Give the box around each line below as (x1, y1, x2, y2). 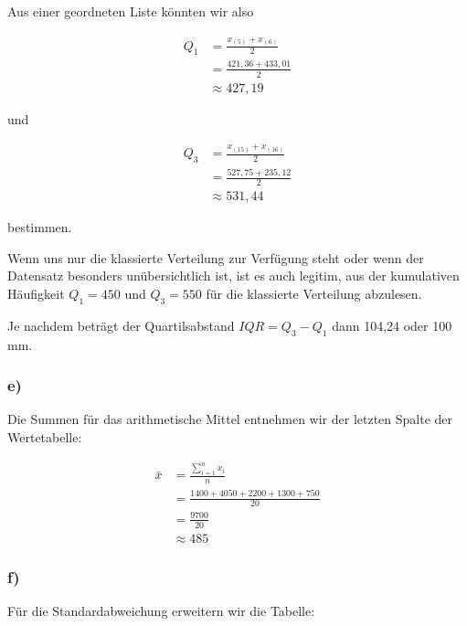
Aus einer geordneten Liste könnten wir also (7, 2, 254, 20)
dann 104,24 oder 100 (332, 315, 452, 334)
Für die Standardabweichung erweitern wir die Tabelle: (7, 601, 315, 621)
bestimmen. (7, 218, 72, 237)
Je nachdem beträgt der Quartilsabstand (7, 315, 235, 334)
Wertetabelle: (7, 427, 82, 446)
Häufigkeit (7, 283, 65, 302)
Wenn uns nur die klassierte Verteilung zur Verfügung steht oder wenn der (7, 248, 424, 267)
